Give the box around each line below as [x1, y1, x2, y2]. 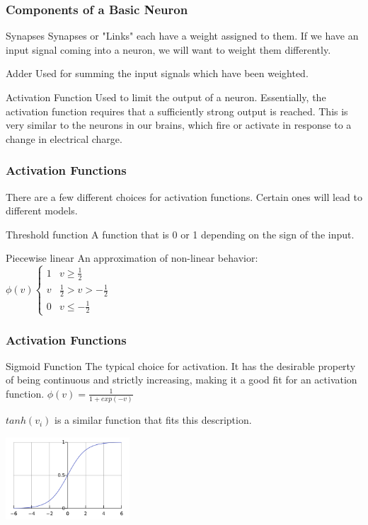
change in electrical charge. [6, 131, 122, 146]
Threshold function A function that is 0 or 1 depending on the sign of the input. [6, 226, 355, 241]
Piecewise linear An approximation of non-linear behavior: [6, 250, 258, 265]
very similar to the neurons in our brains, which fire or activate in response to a [6, 117, 352, 132]
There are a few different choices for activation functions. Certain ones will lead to [6, 189, 362, 204]
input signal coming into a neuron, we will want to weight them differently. [6, 42, 331, 57]
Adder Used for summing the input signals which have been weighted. [6, 66, 309, 81]
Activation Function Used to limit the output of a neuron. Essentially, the [6, 90, 326, 104]
